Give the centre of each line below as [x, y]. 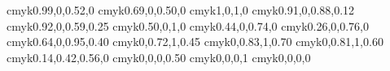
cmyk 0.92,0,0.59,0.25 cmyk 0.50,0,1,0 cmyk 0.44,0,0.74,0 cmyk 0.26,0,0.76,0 [188, 25]
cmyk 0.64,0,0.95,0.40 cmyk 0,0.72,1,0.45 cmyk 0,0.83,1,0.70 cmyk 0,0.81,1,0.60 [195, 42]
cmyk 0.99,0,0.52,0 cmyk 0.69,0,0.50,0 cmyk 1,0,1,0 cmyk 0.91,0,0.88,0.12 [181, 10]
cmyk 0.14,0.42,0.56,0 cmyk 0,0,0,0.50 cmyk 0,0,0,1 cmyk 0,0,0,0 [159, 57]
